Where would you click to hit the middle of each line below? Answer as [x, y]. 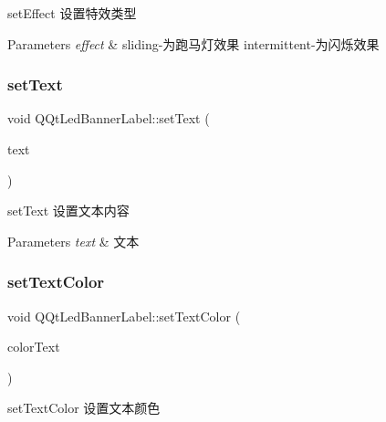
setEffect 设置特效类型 [72, 13]
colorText [34, 347]
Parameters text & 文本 [73, 241]
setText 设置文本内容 [68, 211]
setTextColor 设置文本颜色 [84, 408]
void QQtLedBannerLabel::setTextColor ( [124, 316]
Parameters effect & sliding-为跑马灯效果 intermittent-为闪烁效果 [193, 43]
